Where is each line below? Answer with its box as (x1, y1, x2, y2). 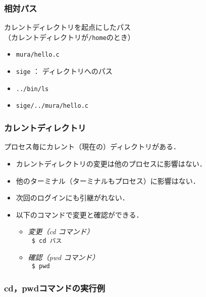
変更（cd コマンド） (28, 226, 94, 237)
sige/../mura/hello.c (16, 102, 88, 110)
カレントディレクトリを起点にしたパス (4, 22, 131, 32)
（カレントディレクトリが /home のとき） (4, 31, 135, 42)
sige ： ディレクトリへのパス (16, 66, 113, 76)
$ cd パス (31, 237, 62, 244)
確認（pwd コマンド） (28, 251, 99, 262)
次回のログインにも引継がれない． (16, 192, 129, 203)
